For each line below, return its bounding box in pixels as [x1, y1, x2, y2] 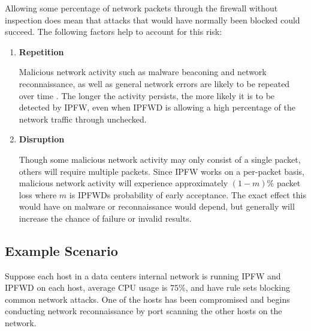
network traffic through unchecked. [19, 112, 147, 125]
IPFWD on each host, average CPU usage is [5, 281, 168, 294]
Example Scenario [5, 241, 118, 260]
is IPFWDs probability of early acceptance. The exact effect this [69, 188, 307, 201]
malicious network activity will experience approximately [19, 177, 228, 189]
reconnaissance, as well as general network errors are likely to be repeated [19, 77, 290, 90]
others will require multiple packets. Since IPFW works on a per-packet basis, [19, 165, 304, 177]
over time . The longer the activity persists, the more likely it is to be [19, 89, 275, 102]
